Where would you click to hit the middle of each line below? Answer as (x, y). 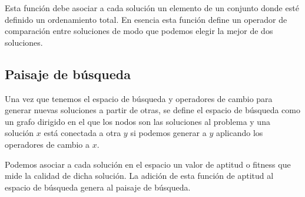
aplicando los (239, 133)
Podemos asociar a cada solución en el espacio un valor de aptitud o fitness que (148, 164)
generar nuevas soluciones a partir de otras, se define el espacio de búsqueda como (152, 110)
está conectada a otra (82, 133)
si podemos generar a (168, 133)
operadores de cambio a (47, 144)
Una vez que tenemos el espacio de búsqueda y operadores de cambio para (139, 98)
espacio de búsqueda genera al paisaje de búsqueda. (98, 187)
